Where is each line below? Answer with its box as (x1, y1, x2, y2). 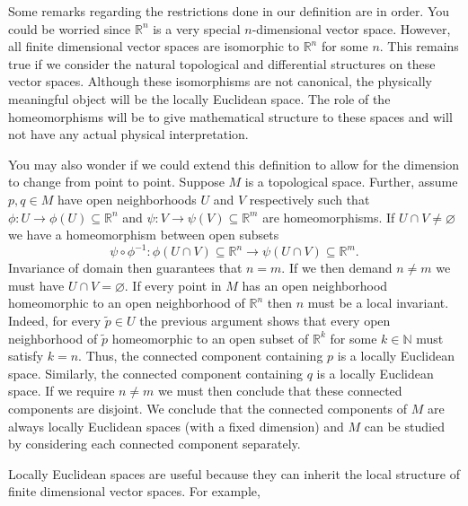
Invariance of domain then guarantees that (8, 258, 243, 277)
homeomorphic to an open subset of (111, 328, 309, 347)
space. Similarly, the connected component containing (8, 363, 303, 382)
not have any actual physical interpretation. (8, 125, 249, 144)
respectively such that (249, 189, 370, 208)
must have (8, 275, 65, 294)
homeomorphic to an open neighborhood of (8, 293, 245, 312)
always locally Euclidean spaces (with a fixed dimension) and (8, 416, 344, 435)
